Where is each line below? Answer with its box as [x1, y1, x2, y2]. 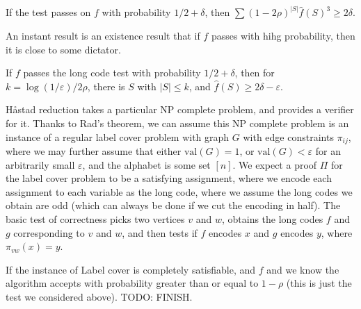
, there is [87, 78, 125, 93]
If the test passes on [6, 5, 91, 19]
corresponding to [13, 225, 85, 240]
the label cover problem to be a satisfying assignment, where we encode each [6, 171, 332, 185]
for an [315, 144, 341, 158]
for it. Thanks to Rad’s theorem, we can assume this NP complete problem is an [6, 116, 349, 130]
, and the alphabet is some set [82, 157, 211, 172]
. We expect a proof [232, 157, 317, 172]
